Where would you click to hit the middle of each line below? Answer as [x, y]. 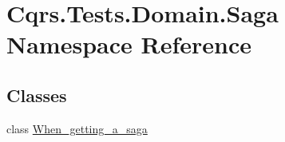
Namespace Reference [129, 44]
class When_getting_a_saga [77, 128]
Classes [37, 95]
